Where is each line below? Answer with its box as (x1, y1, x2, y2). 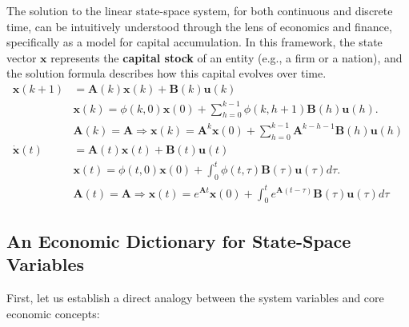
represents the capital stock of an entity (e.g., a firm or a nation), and (50, 49, 403, 66)
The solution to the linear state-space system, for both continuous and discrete (6, 2, 393, 18)
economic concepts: (6, 305, 100, 321)
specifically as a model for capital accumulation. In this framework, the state (6, 34, 383, 50)
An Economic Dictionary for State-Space (6, 228, 351, 253)
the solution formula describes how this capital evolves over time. (6, 65, 327, 82)
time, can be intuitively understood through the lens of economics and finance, (6, 18, 392, 34)
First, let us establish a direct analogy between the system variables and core (6, 289, 384, 305)
